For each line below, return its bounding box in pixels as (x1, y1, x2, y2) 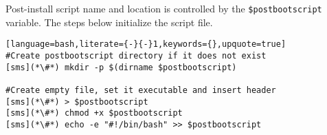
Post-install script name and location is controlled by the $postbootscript (5, 1, 322, 15)
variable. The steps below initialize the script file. (5, 14, 213, 29)
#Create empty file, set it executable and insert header (5, 85, 276, 95)
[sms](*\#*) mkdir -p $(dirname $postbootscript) (5, 62, 237, 72)
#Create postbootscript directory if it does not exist (5, 50, 267, 61)
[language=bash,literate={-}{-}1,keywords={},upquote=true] (5, 39, 286, 50)
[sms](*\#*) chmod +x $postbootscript (5, 108, 183, 118)
